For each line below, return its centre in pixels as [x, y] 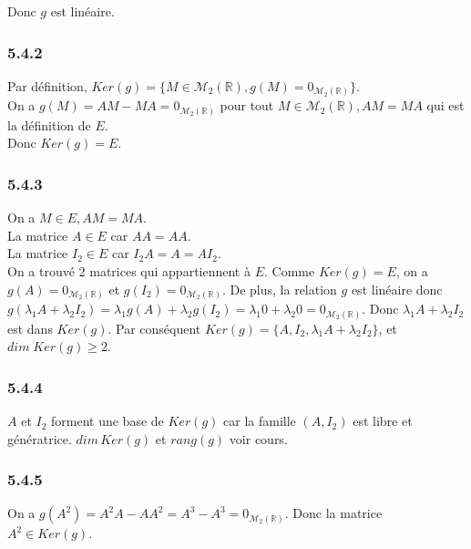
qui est [445, 105]
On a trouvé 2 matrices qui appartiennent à [129, 271]
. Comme [290, 271]
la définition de [49, 124]
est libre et [383, 421]
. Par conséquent [154, 328]
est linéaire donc [397, 289]
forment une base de [108, 421]
